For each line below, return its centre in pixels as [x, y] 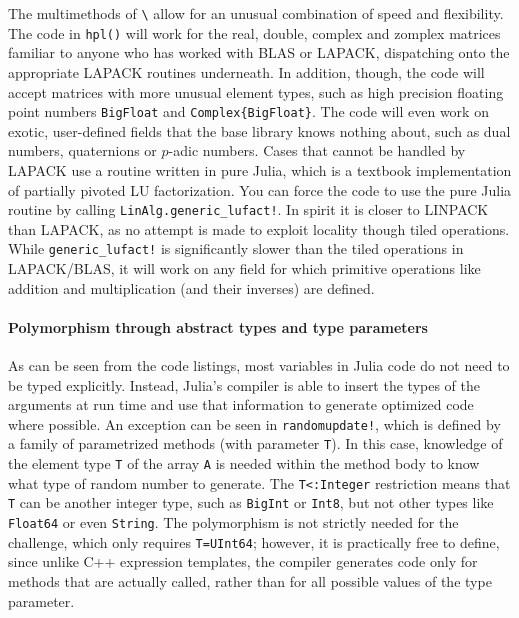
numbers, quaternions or [82, 150]
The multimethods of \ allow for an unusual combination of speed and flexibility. [256, 13]
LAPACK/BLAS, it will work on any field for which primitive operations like [244, 268]
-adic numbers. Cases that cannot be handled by [317, 150]
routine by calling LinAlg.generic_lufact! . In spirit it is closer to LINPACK [248, 209]
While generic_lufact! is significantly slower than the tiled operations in [236, 248]
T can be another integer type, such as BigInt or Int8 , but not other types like [251, 502]
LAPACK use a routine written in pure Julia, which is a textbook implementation [260, 169]
